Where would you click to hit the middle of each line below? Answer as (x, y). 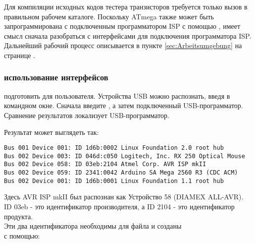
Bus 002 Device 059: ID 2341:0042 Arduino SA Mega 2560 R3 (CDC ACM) (121, 173)
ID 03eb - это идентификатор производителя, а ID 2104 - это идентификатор (119, 207)
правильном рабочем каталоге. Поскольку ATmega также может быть (109, 16)
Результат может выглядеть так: (51, 132)
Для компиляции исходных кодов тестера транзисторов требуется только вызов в (126, 6)
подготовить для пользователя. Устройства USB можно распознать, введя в (117, 95)
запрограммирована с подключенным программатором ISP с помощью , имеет (122, 26)
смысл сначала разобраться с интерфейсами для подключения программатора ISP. (128, 35)
